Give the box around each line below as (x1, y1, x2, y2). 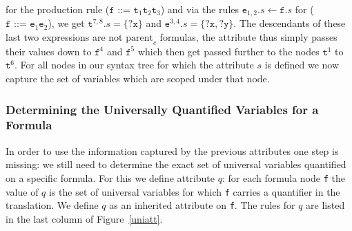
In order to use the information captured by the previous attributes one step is (6, 143, 339, 158)
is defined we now (264, 57, 340, 72)
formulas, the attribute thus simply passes (159, 30, 338, 44)
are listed (306, 198, 345, 212)
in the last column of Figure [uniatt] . (6, 211, 163, 225)
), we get (48, 16, 85, 30)
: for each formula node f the (222, 170, 345, 185)
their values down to (6, 44, 92, 58)
